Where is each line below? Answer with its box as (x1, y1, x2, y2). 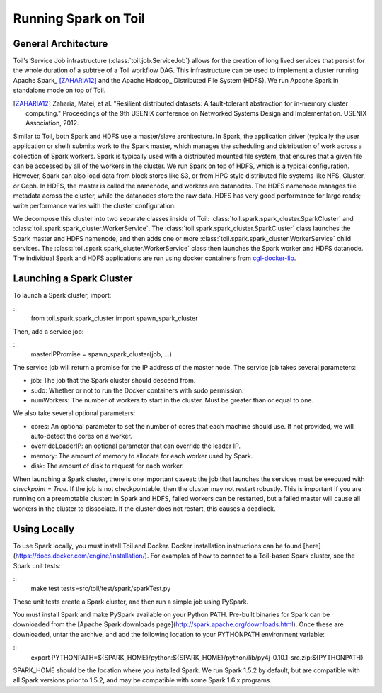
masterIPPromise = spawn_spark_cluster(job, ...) (30, 350, 173, 359)
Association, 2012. (25, 119, 79, 128)
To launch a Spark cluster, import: (13, 291, 112, 300)
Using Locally (13, 523, 74, 535)
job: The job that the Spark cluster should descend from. (30, 376, 196, 385)
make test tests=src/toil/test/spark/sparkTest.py (30, 585, 171, 593)
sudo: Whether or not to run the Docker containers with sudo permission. (30, 386, 244, 395)
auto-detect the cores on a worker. (30, 432, 132, 441)
